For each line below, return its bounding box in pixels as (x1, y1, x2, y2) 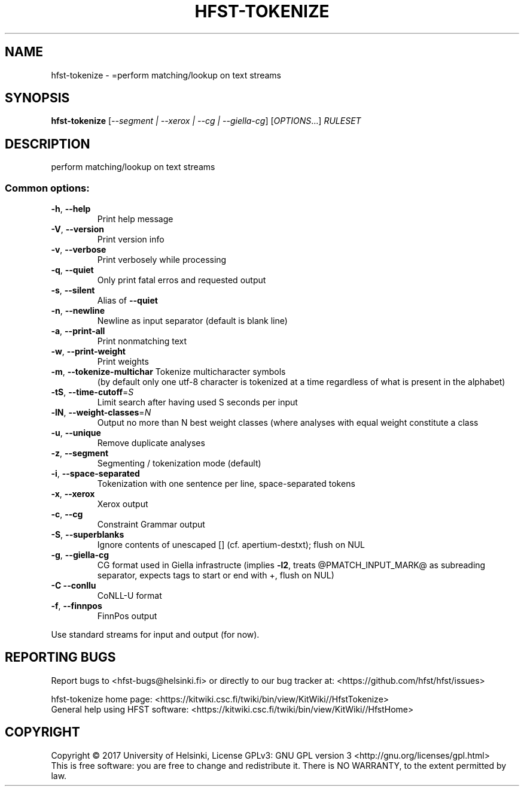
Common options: (5, 181, 90, 194)
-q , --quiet (51, 265, 94, 275)
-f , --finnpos (51, 601, 102, 611)
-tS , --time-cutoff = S (51, 387, 134, 398)
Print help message (97, 214, 173, 225)
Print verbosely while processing (97, 254, 227, 265)
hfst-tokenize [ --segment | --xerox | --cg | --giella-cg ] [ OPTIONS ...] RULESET (51, 116, 361, 126)
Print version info (97, 234, 164, 245)
